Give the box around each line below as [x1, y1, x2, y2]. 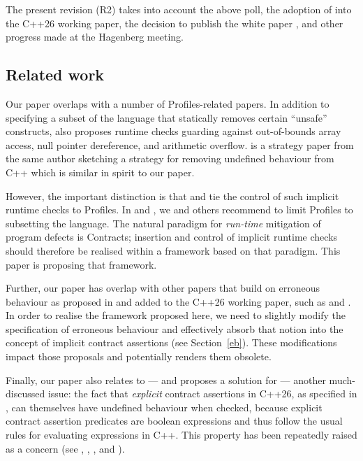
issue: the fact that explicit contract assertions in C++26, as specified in [47, 386, 357, 401]
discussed [6, 386, 45, 401]
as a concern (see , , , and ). [6, 441, 125, 455]
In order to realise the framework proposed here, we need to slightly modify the [6, 308, 346, 322]
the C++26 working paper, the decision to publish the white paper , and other [6, 15, 343, 30]
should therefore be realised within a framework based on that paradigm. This [6, 243, 341, 257]
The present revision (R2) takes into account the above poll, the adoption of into [6, 2, 352, 16]
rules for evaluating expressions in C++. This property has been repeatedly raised [6, 427, 357, 442]
